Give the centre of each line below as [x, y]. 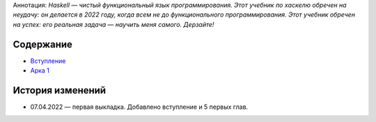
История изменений [60, 90]
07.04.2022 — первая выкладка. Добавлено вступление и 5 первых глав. [139, 107]
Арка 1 [40, 71]
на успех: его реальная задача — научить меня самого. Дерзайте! [113, 24]
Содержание [43, 44]
